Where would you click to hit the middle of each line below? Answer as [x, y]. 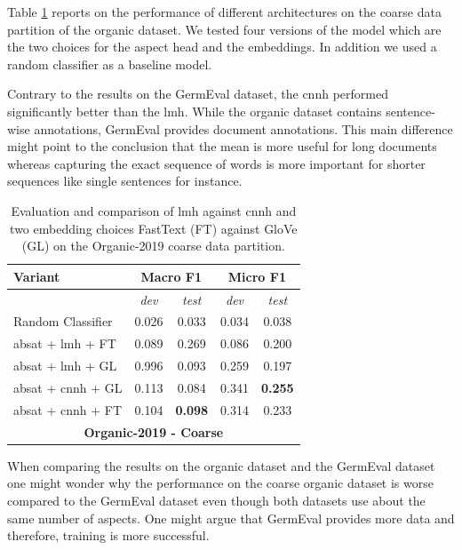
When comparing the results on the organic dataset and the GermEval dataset [221, 465]
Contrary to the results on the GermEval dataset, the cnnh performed [198, 94]
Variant [37, 276]
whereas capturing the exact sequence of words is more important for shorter [216, 163]
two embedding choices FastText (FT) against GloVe [154, 228]
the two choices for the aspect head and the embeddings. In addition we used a [222, 47]
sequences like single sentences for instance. [125, 181]
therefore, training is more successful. [108, 535]
